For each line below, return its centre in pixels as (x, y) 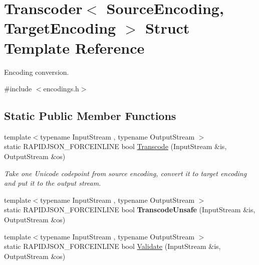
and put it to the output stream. (53, 183)
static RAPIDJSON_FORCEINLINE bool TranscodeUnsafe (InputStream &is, (130, 210)
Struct (167, 28)
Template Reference (74, 47)
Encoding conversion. (37, 72)
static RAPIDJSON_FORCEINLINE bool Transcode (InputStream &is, (115, 146)
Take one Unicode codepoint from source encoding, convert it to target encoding (125, 173)
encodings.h (61, 89)
